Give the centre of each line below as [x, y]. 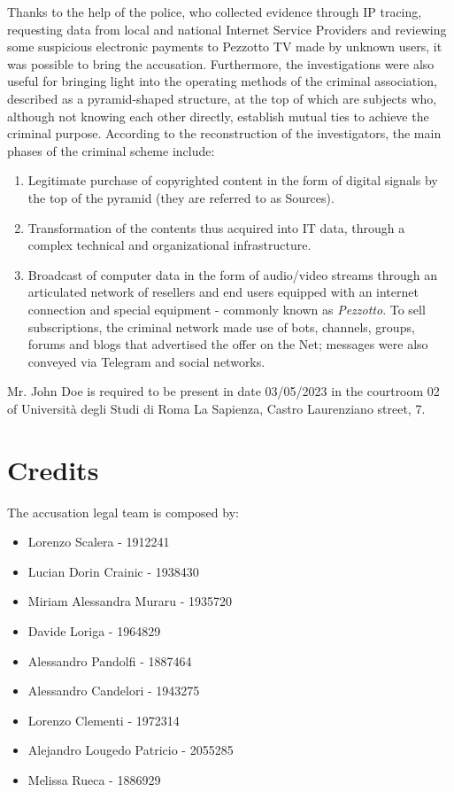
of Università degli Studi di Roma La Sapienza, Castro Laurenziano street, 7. [216, 408]
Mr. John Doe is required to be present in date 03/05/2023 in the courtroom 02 [223, 391]
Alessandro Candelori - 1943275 [114, 691]
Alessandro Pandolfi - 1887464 [110, 660]
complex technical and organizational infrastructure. [169, 245]
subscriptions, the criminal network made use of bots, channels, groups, [221, 326]
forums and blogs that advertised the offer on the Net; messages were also [228, 344]
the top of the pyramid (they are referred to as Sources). [181, 197]
